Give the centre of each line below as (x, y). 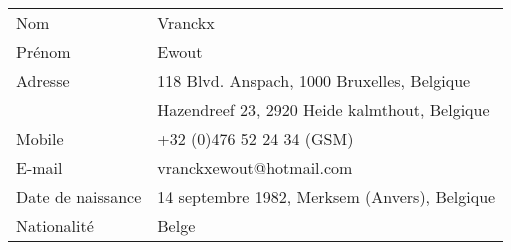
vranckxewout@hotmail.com (255, 167)
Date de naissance (79, 196)
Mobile (40, 138)
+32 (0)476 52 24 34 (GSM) (255, 138)
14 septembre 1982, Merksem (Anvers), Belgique (326, 196)
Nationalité (55, 225)
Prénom (43, 51)
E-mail (39, 167)
